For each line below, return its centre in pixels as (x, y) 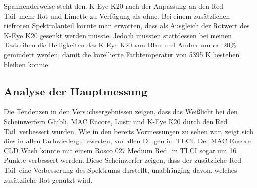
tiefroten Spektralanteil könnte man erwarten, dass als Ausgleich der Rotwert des (127, 25)
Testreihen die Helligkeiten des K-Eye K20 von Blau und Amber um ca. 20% (120, 45)
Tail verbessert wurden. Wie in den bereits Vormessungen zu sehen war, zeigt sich (128, 131)
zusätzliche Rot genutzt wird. (48, 179)
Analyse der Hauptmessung (76, 91)
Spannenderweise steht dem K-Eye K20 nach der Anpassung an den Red (114, 6)
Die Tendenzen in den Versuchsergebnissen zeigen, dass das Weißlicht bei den (121, 112)
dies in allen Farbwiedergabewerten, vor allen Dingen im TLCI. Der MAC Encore (127, 141)
